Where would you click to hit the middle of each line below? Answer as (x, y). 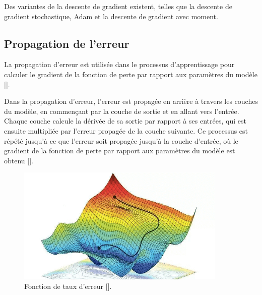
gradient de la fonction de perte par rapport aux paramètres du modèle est (120, 151)
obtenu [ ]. (19, 160)
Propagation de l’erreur (67, 43)
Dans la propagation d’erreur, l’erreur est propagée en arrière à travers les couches (131, 101)
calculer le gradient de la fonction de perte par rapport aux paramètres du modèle (131, 74)
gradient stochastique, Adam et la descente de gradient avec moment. (111, 16)
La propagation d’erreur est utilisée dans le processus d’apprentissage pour (119, 64)
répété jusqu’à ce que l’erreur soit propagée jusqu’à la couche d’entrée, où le (121, 140)
